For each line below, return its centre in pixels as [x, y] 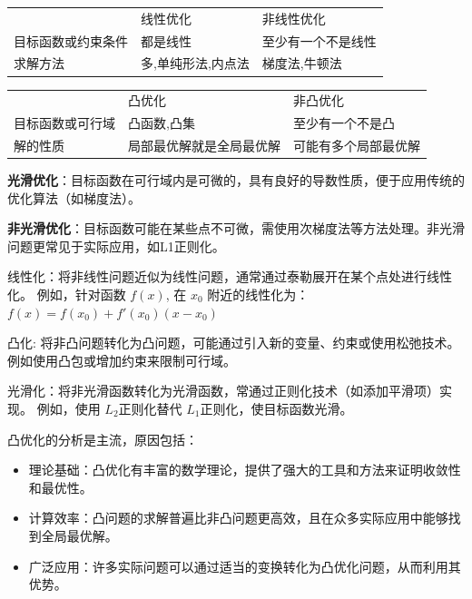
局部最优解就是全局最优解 [204, 145]
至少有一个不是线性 [319, 40]
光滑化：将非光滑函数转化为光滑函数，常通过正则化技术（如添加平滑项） [223, 391]
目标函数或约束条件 [71, 40]
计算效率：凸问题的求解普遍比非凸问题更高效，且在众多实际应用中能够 [238, 518]
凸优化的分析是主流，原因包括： [103, 439]
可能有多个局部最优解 [357, 145]
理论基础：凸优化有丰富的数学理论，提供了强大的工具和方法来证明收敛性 [245, 470]
